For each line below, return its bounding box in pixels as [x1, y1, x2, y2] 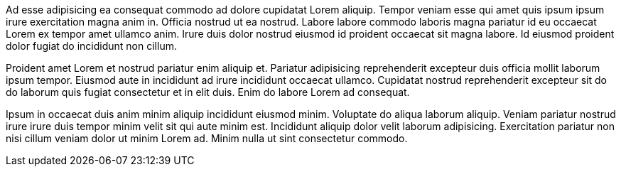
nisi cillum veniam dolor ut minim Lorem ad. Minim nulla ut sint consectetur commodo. [6, 132, 408, 144]
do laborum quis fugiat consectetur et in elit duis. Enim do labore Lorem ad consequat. [6, 86, 410, 98]
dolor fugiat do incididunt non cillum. [6, 40, 177, 52]
